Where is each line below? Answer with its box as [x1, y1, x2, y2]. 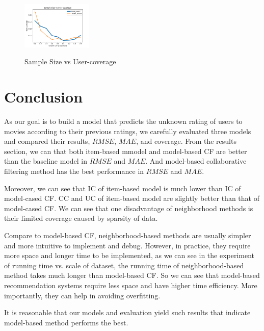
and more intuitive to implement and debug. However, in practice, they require [4, 240, 251, 250]
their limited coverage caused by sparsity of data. [4, 213, 158, 223]
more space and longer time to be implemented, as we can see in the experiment [4, 250, 255, 261]
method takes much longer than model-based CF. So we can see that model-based [4, 270, 260, 281]
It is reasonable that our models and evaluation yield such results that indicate [4, 307, 251, 318]
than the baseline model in [4, 156, 88, 166]
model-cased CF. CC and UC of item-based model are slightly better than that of [4, 193, 259, 203]
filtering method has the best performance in [4, 166, 144, 176]
